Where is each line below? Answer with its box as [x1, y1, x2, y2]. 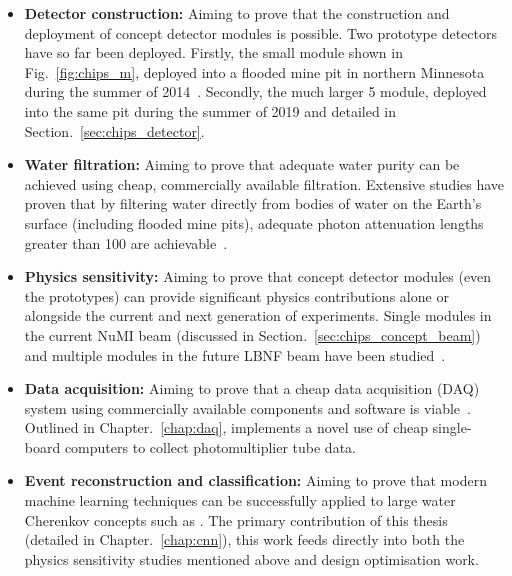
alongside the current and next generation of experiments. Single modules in [24, 305, 492, 326]
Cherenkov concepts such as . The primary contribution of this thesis [24, 509, 448, 530]
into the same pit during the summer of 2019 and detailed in [24, 100, 397, 121]
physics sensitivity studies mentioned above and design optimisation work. [24, 548, 479, 569]
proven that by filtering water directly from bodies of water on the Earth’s [24, 193, 482, 214]
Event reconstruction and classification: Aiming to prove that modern [24, 470, 487, 491]
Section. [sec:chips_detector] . [24, 120, 205, 141]
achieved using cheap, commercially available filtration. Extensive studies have [24, 173, 505, 194]
